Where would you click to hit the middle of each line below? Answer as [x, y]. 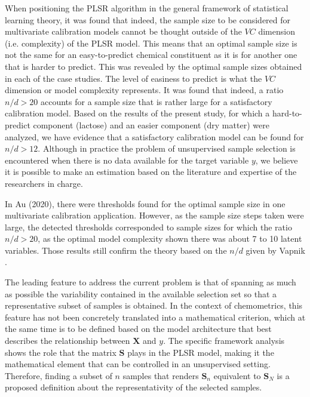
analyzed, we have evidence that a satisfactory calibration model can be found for [154, 136]
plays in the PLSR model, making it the [201, 352]
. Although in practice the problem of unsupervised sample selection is [167, 148]
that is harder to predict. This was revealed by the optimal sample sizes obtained [154, 66]
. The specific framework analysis [224, 341]
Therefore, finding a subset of [59, 375]
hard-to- [287, 113]
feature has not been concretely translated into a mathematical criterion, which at [155, 317]
